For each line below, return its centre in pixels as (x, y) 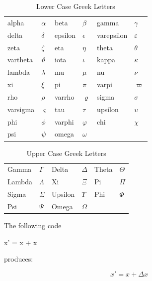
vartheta (20, 60)
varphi (64, 121)
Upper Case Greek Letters (66, 153)
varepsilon (112, 35)
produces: (19, 259)
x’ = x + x (21, 242)
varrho (65, 96)
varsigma (21, 109)
